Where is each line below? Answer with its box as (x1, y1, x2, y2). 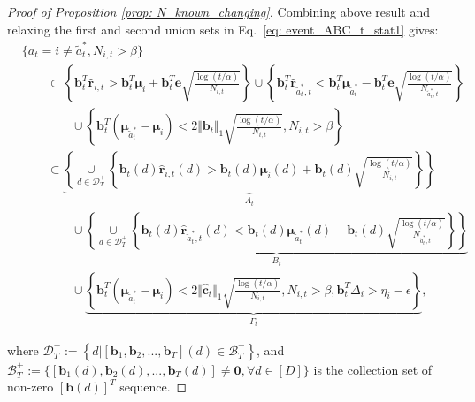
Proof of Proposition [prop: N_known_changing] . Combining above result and (7, 3, 430, 20)
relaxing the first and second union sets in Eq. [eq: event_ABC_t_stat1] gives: (7, 19, 439, 38)
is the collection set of (313, 360, 433, 378)
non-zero (7, 377, 54, 396)
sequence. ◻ (119, 377, 188, 396)
